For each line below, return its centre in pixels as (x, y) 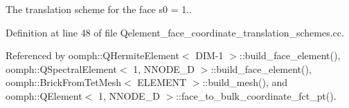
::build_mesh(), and (245, 82)
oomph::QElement (44, 95)
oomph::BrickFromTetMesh (64, 82)
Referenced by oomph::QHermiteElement (92, 55)
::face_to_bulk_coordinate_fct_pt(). (256, 95)
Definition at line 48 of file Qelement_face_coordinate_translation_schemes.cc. (175, 32)
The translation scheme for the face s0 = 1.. (99, 9)
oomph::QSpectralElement (61, 68)
